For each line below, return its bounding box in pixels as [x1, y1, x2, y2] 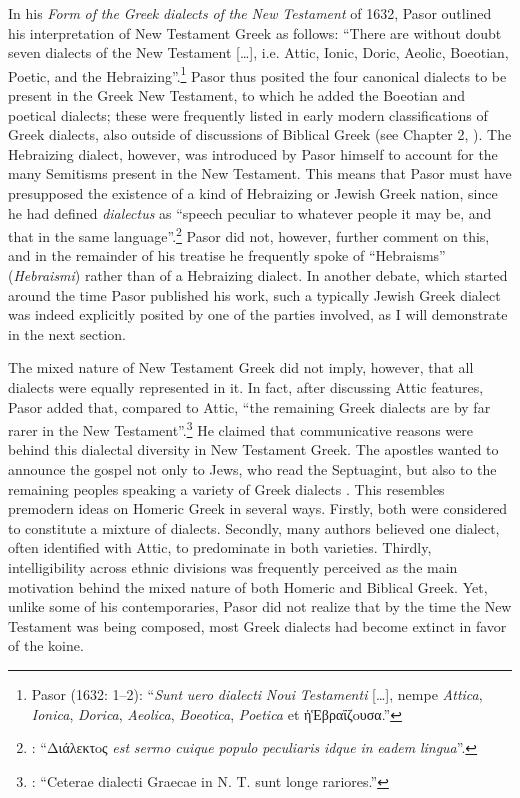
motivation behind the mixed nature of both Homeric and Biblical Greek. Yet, [8, 576, 488, 597]
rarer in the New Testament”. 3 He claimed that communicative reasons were [8, 417, 474, 440]
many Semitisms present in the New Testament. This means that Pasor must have [8, 163, 512, 184]
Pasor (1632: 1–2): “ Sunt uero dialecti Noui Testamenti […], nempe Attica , [31, 683, 483, 704]
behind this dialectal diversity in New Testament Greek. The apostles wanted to [8, 439, 499, 460]
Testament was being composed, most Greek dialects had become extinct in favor [8, 615, 507, 636]
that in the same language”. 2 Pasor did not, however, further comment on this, [8, 223, 490, 246]
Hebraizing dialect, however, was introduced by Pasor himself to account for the [8, 143, 498, 164]
